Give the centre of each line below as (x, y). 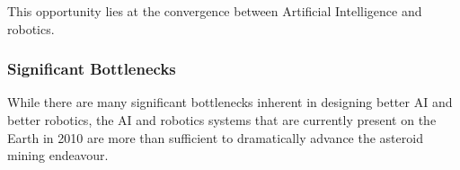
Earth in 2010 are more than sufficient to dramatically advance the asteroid (215, 137)
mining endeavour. (58, 155)
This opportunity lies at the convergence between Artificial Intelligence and (215, 11)
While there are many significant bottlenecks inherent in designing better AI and (230, 102)
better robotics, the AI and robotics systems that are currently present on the (222, 120)
